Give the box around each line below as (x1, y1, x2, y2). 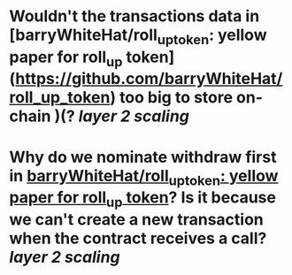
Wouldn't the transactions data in (9, 6, 260, 27)
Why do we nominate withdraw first (9, 147, 277, 167)
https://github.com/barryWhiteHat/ (15, 69, 283, 89)
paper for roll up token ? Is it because (9, 187, 277, 210)
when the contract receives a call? (9, 228, 267, 248)
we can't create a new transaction (9, 210, 264, 229)
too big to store (119, 88, 233, 108)
